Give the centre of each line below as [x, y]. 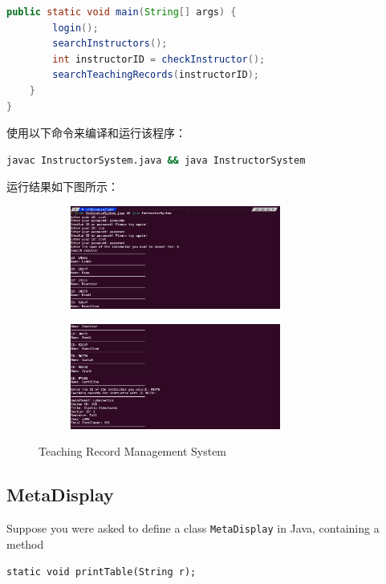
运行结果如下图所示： [63, 187]
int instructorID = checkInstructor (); [159, 59]
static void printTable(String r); [102, 572]
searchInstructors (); [110, 44]
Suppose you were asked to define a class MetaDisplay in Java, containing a [193, 528]
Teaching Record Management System [133, 451]
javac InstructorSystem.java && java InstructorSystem [156, 160]
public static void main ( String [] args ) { [122, 12]
